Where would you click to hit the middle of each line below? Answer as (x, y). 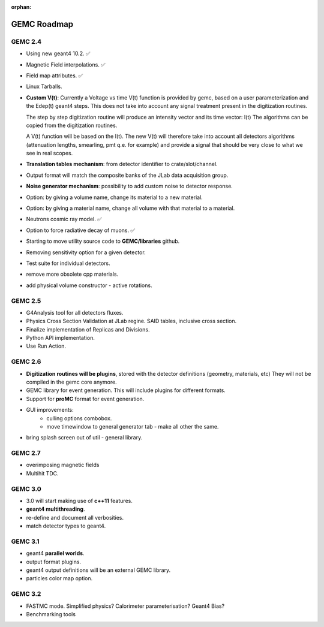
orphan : (21, 7)
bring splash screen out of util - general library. (84, 438)
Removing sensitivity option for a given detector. (86, 252)
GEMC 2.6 (26, 361)
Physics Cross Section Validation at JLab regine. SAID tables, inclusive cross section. (131, 321)
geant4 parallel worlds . (55, 553)
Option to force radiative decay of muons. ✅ (80, 230)
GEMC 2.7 (26, 453)
